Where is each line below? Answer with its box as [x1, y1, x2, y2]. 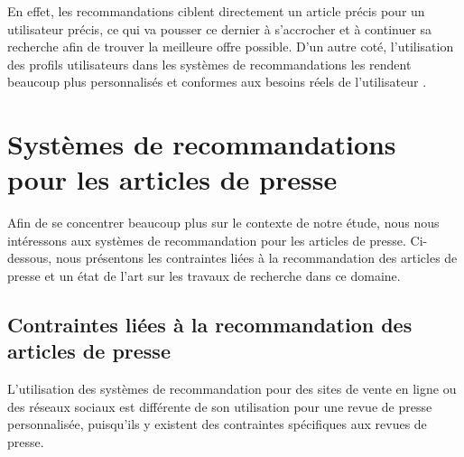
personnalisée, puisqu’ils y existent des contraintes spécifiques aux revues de [7, 415, 427, 434]
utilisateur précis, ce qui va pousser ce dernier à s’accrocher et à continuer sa [7, 19, 432, 38]
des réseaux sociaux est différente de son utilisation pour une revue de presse [7, 396, 432, 415]
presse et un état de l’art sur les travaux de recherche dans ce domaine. [7, 266, 401, 285]
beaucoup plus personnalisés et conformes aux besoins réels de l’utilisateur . [7, 72, 427, 91]
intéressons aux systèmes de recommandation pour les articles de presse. [7, 230, 406, 249]
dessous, [7, 248, 52, 267]
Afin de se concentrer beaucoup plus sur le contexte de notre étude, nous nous [7, 213, 440, 232]
